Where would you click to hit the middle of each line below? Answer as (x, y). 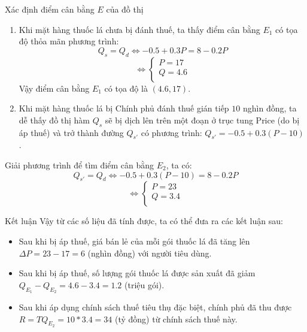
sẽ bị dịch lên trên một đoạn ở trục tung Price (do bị (202, 120)
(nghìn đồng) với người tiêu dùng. (150, 253)
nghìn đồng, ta (270, 108)
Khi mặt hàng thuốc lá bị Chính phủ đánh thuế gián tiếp (124, 108)
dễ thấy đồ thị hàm (54, 120)
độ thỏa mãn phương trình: (69, 41)
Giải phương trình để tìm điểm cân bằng (80, 165)
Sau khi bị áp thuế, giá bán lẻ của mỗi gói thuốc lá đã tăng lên (134, 241)
